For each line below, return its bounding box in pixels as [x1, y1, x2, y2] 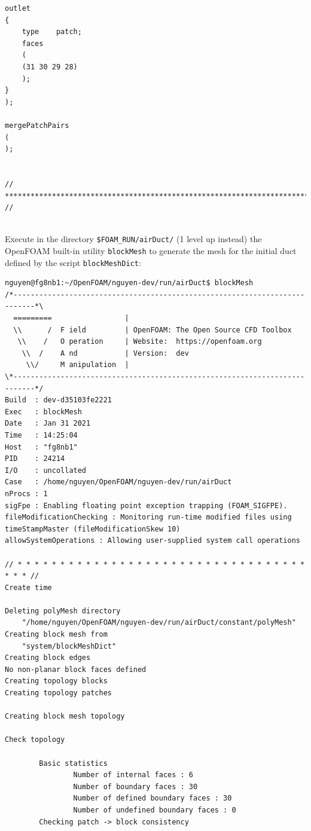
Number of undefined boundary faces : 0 [73, 805, 236, 814]
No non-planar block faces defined [5, 665, 147, 674]
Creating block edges [5, 653, 91, 662]
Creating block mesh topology [5, 712, 125, 721]
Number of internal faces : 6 [73, 771, 193, 780]
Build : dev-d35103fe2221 [5, 396, 112, 405]
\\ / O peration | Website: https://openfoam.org [17, 337, 262, 346]
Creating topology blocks [5, 677, 108, 686]
